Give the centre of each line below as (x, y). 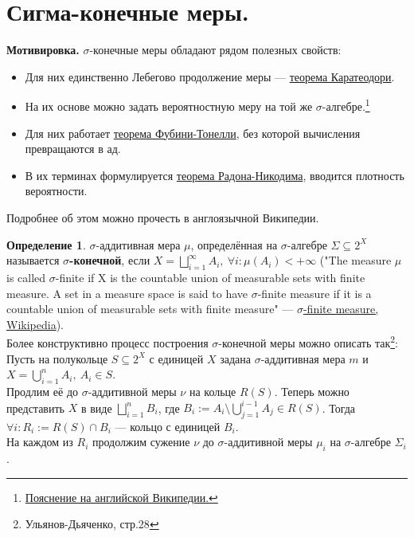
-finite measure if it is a (314, 293)
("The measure (355, 260)
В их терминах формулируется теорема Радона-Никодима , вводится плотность (215, 175)
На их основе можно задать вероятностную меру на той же (169, 106)
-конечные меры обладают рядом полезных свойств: (215, 50)
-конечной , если (110, 260)
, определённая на (234, 244)
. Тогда (339, 408)
